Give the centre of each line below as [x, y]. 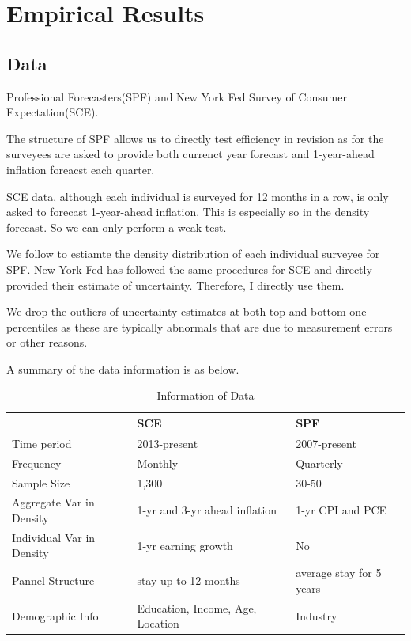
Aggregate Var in [53, 502]
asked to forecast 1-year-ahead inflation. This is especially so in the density [188, 212]
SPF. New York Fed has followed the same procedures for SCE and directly [189, 269]
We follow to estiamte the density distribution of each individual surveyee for [193, 254]
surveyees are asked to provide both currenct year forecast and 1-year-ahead [190, 154]
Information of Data [205, 395]
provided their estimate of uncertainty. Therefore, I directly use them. [175, 284]
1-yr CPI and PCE [341, 510]
